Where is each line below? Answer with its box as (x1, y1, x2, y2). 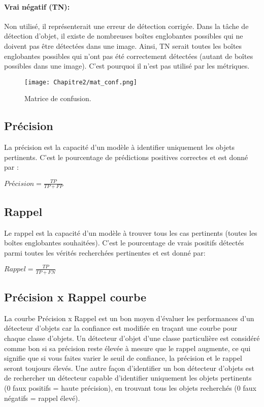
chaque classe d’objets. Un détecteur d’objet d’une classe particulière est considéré (4, 333, 260, 343)
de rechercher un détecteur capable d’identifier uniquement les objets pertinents (4, 372, 252, 383)
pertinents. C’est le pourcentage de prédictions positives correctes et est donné (4, 151, 248, 162)
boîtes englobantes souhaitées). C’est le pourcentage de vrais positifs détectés (4, 237, 244, 248)
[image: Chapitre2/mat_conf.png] (24, 78, 137, 86)
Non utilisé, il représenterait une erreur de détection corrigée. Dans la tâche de (4, 20, 249, 31)
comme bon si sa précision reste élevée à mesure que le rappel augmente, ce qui (4, 342, 251, 353)
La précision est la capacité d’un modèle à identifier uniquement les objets (4, 142, 235, 152)
